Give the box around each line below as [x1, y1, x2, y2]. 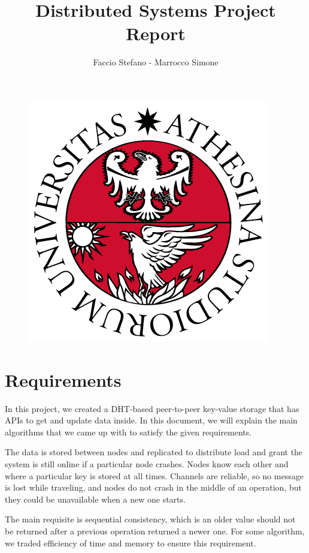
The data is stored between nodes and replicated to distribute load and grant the [5, 446, 303, 458]
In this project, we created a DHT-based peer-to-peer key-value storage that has [5, 402, 299, 414]
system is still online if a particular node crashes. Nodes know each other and [5, 458, 289, 470]
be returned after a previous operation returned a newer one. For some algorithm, [5, 524, 305, 537]
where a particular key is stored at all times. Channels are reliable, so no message [5, 469, 304, 482]
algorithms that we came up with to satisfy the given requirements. [5, 425, 252, 438]
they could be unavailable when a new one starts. [5, 492, 186, 505]
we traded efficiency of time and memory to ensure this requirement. [5, 536, 256, 549]
